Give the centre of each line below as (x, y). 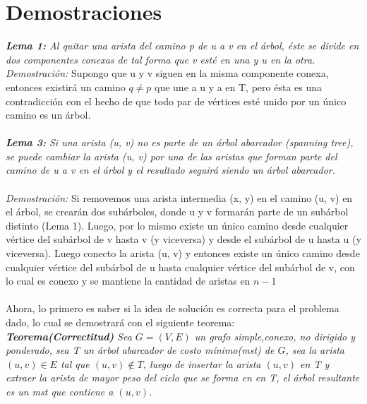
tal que (75, 363)
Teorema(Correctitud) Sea (69, 336)
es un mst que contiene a (60, 391)
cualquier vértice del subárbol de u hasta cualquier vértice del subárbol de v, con (180, 267)
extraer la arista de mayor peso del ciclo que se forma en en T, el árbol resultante (183, 378)
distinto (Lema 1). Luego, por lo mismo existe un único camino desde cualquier (177, 225)
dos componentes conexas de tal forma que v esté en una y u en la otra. (161, 59)
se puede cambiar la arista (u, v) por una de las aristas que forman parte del (172, 156)
